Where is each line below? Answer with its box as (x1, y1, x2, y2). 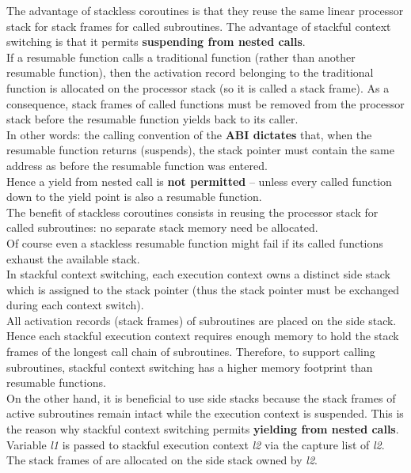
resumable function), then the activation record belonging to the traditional (6, 64, 374, 81)
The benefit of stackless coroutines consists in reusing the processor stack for (6, 203, 379, 220)
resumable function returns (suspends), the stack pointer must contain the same (6, 142, 394, 158)
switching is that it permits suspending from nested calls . (6, 33, 306, 50)
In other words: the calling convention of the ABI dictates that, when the (6, 126, 372, 142)
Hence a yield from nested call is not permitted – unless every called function (6, 172, 392, 189)
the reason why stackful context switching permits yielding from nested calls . (6, 421, 399, 437)
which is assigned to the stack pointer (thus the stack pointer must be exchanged (6, 281, 400, 297)
